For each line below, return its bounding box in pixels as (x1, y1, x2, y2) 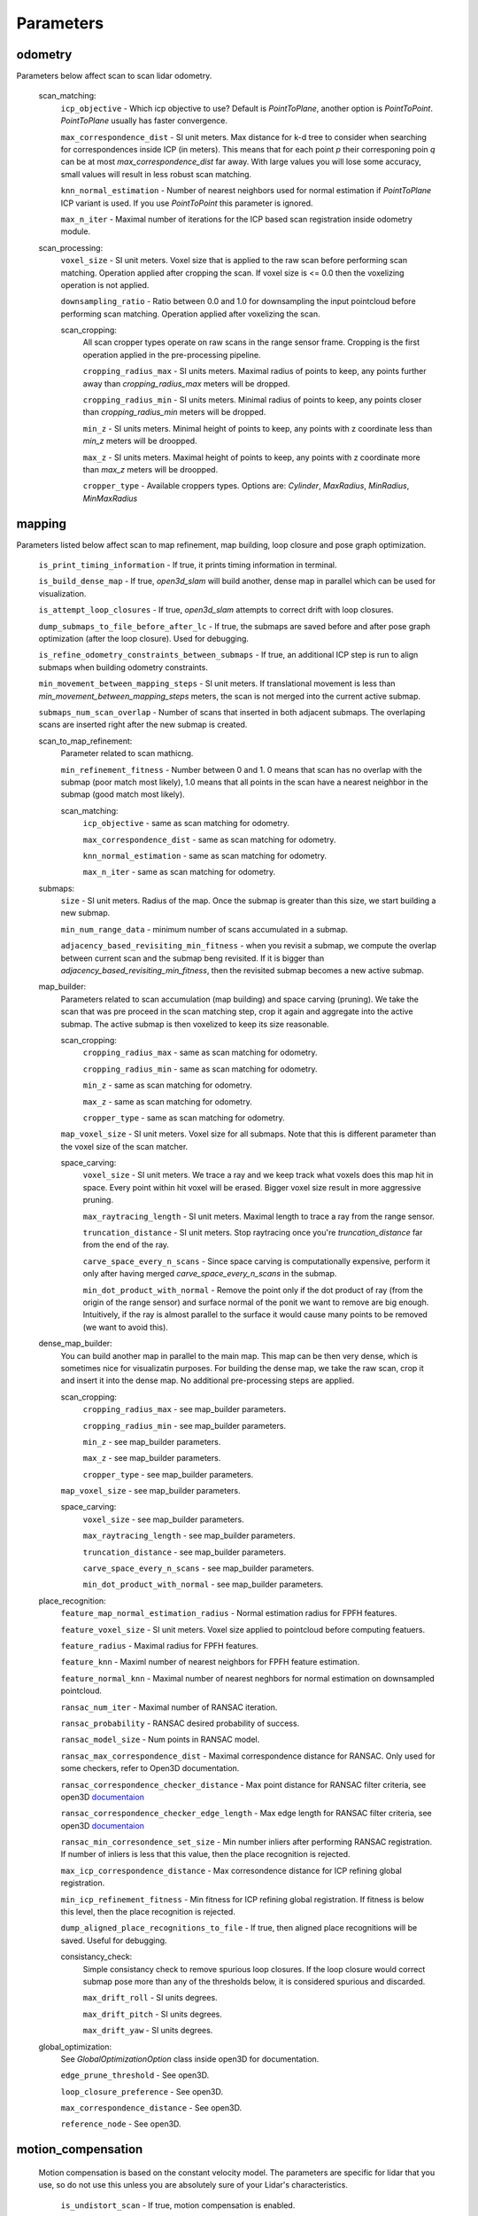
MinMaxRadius (82, 493, 138, 503)
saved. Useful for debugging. (60, 1935, 167, 1946)
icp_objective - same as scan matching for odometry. (82, 818, 289, 829)
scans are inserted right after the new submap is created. (38, 719, 248, 730)
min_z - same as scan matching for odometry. (82, 1080, 252, 1090)
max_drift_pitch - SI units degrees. (82, 2009, 223, 2019)
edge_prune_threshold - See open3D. (60, 2070, 210, 2080)
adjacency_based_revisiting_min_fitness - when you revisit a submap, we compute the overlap (60, 940, 437, 951)
